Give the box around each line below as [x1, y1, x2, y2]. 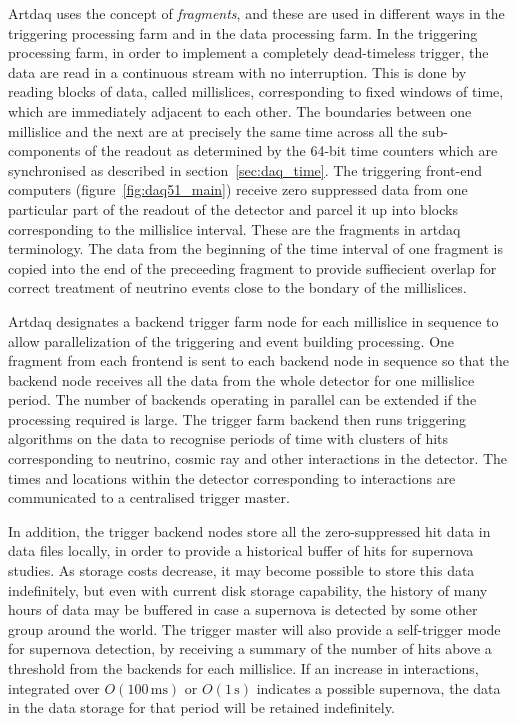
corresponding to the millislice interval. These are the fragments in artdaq [8, 218, 461, 239]
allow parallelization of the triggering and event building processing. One [8, 330, 455, 351]
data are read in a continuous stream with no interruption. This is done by [8, 61, 467, 82]
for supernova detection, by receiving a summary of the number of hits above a [8, 638, 492, 659]
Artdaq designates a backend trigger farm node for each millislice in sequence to [8, 310, 499, 331]
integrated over [8, 677, 100, 698]
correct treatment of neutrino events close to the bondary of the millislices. [8, 277, 467, 298]
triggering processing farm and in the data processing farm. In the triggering [8, 22, 478, 43]
